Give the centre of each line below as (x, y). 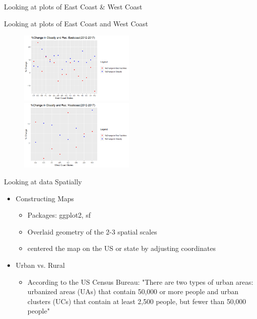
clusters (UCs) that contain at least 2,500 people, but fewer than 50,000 (137, 301)
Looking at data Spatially (43, 182)
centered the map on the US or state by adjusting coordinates (122, 248)
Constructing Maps (45, 198)
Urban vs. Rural (40, 265)
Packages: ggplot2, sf (59, 215)
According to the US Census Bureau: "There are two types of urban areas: (140, 281)
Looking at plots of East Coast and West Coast (76, 23)
